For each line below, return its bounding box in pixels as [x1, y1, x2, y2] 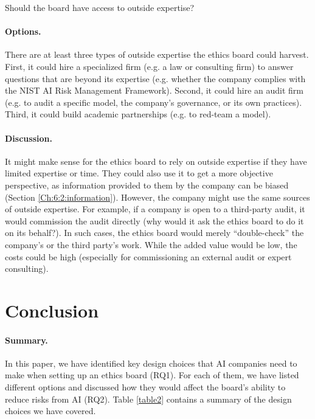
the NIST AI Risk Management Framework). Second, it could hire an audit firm [5, 84, 304, 97]
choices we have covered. [5, 404, 96, 417]
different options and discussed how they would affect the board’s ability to [5, 381, 286, 393]
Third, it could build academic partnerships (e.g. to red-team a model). [5, 108, 271, 120]
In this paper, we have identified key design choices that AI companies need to [5, 356, 297, 369]
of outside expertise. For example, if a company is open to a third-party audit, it [5, 203, 305, 215]
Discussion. [5, 131, 52, 144]
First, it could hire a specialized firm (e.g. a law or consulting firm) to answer [5, 60, 294, 72]
